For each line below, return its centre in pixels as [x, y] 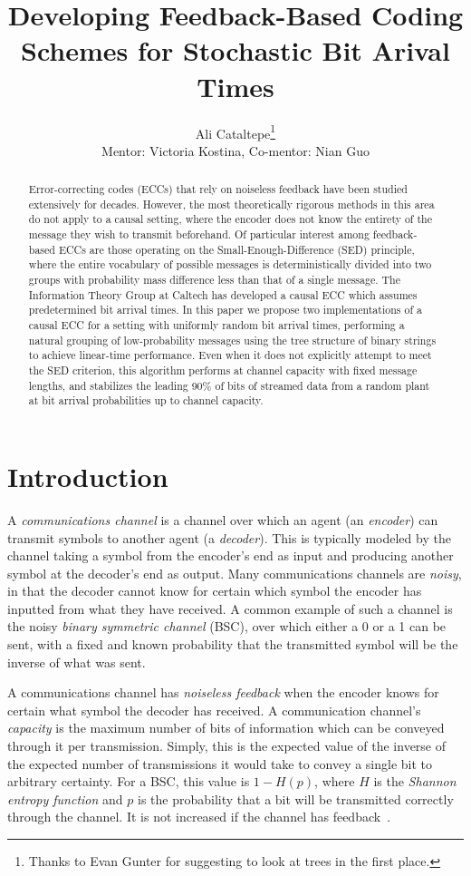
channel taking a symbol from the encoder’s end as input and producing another [231, 555]
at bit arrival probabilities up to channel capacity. [146, 400]
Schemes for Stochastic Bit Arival [235, 50]
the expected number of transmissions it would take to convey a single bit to [220, 763]
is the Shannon [415, 781]
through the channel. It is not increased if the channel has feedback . [199, 817]
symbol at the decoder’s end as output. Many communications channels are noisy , [235, 573]
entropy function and [65, 798]
